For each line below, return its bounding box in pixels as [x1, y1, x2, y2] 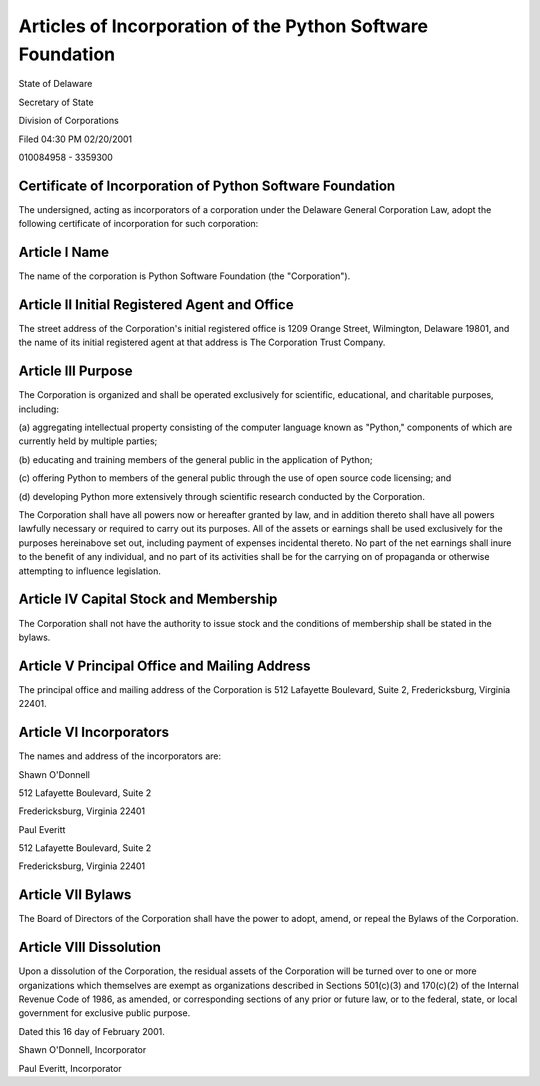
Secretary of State [18, 96, 94, 108]
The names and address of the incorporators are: [18, 750, 222, 762]
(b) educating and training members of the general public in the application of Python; [18, 453, 374, 465]
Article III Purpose [18, 363, 133, 380]
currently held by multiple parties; [18, 435, 158, 447]
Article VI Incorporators [18, 724, 170, 741]
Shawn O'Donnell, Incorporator [18, 1044, 147, 1056]
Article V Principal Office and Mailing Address [18, 657, 311, 674]
